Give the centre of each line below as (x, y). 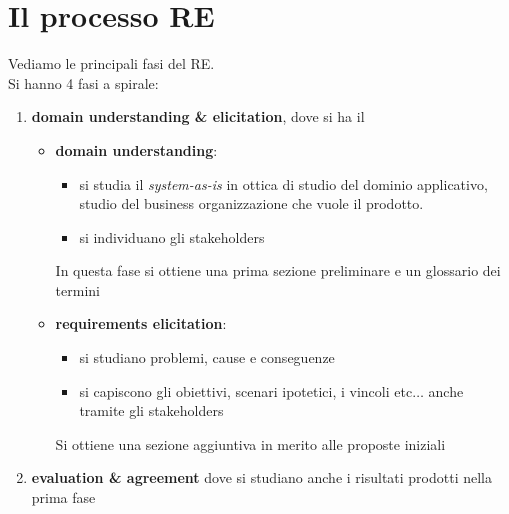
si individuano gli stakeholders (172, 236)
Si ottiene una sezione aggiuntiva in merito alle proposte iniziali (250, 443)
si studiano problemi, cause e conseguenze (207, 357)
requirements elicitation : (141, 323)
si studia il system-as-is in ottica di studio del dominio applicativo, (283, 183)
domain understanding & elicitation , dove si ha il (198, 116)
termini (77, 289)
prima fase (63, 497)
